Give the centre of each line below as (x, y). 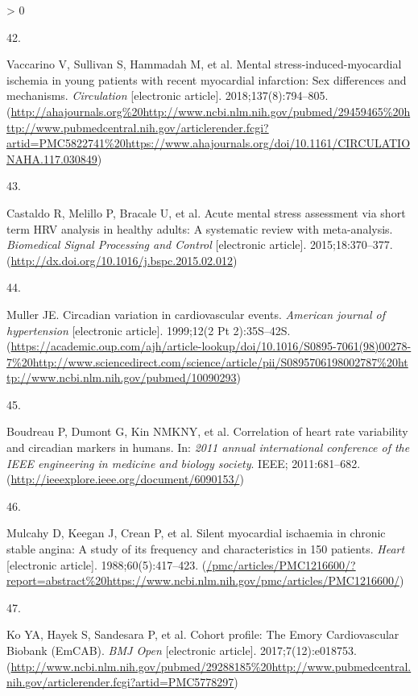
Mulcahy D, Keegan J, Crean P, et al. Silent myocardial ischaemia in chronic (196, 533)
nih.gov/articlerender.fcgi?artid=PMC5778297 (120, 682)
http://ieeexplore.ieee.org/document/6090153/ (125, 479)
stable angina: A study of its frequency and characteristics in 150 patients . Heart (206, 549)
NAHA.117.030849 (52, 158)
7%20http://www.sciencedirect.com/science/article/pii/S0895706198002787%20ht (207, 361)
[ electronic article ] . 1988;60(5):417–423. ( (107, 564)
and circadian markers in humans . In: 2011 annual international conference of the (208, 447)
